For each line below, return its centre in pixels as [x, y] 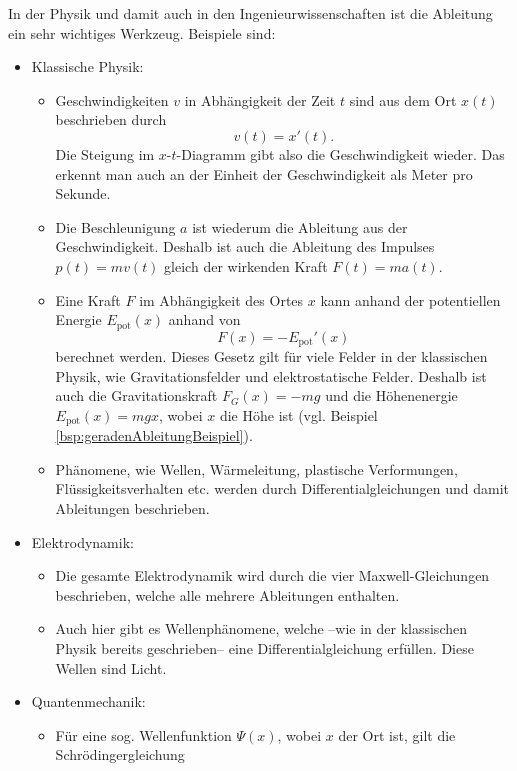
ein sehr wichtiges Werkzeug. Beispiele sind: [142, 32]
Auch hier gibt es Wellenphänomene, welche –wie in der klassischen [261, 628]
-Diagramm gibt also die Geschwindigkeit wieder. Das [340, 153]
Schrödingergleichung [120, 754]
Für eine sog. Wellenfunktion [143, 734]
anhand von [204, 319]
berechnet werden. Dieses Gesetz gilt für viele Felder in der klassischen [271, 356]
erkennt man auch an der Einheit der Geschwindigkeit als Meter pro [264, 173]
